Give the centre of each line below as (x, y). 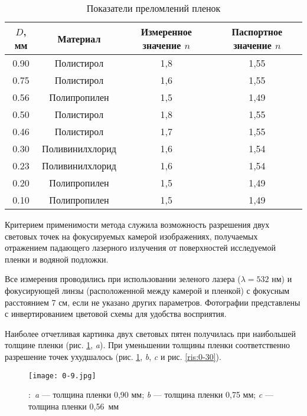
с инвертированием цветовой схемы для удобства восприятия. (116, 314)
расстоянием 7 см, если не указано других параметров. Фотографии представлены (153, 302)
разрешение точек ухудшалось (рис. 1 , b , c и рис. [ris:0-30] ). (113, 356)
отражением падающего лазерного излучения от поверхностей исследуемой (140, 248)
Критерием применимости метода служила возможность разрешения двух (137, 224)
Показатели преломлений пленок (153, 8)
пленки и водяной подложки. (57, 259)
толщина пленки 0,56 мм (74, 406)
